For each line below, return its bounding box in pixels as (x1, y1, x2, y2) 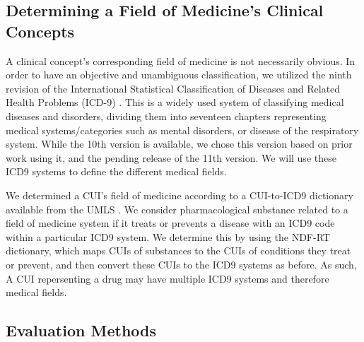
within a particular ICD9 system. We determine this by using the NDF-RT (6, 229, 330, 244)
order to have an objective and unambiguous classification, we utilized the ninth (6, 67, 352, 82)
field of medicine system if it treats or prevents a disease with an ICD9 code (6, 216, 335, 230)
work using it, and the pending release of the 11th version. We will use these (6, 150, 336, 165)
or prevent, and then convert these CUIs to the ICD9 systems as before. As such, (6, 256, 357, 271)
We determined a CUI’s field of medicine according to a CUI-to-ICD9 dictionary (6, 187, 353, 202)
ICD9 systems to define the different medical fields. (6, 164, 227, 179)
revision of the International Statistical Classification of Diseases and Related (6, 81, 341, 95)
